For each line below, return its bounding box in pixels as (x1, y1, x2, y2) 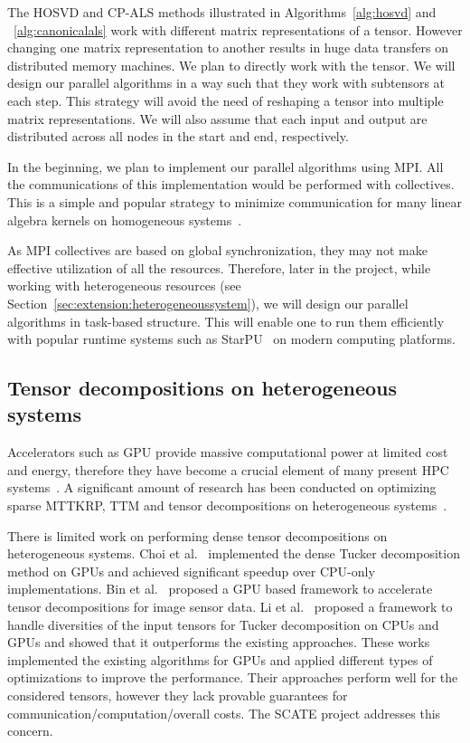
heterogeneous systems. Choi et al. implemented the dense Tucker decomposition (7, 544, 460, 563)
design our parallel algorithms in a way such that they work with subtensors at (7, 73, 446, 92)
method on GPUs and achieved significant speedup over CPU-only (7, 561, 375, 580)
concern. (7, 721, 53, 740)
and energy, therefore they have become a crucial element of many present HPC (7, 460, 449, 479)
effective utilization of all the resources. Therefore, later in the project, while (7, 258, 431, 277)
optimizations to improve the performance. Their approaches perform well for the (7, 668, 458, 687)
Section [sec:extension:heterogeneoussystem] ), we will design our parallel (7, 293, 409, 312)
